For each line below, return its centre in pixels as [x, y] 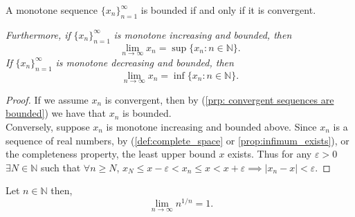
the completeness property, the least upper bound [111, 154]
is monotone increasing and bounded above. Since [211, 127]
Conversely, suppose [48, 127]
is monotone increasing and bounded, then [203, 34]
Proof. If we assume [47, 99]
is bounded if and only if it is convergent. [228, 10]
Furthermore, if [38, 34]
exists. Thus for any [270, 154]
